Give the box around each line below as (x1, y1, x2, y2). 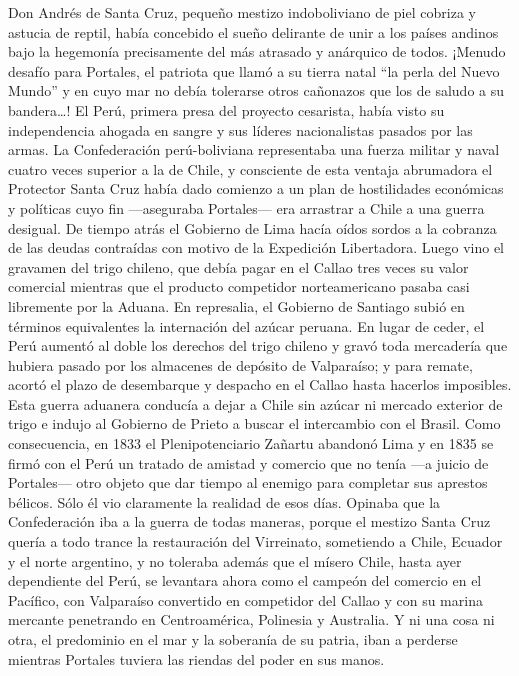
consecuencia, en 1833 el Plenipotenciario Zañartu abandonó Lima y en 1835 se (8, 433, 494, 454)
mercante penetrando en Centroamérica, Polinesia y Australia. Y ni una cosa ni (8, 609, 495, 630)
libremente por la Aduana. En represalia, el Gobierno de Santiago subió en (8, 295, 465, 316)
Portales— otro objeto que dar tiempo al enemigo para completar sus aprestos (8, 472, 488, 493)
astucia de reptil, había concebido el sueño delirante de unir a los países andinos (8, 21, 499, 42)
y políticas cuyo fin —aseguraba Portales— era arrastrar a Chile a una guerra (8, 197, 485, 218)
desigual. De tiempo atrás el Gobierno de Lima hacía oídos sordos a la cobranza (8, 217, 497, 238)
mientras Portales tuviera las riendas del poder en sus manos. (8, 648, 385, 669)
